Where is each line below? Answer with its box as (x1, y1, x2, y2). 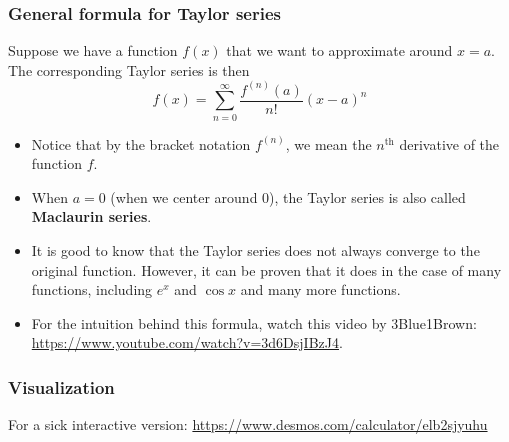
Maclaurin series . (31, 206, 152, 227)
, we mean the (285, 133, 372, 154)
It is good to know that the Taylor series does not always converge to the (31, 240, 480, 261)
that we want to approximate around (226, 40, 453, 61)
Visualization (8, 374, 115, 399)
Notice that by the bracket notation (31, 133, 251, 154)
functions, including (31, 279, 153, 300)
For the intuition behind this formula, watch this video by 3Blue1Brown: (31, 312, 477, 333)
